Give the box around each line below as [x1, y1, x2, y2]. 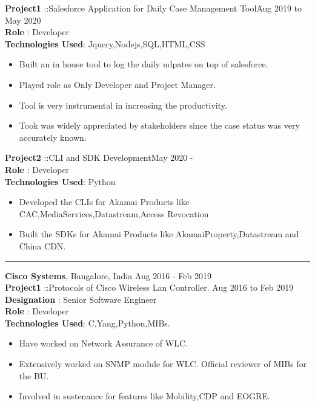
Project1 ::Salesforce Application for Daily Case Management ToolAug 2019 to [5, 2, 302, 14]
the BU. [19, 369, 49, 382]
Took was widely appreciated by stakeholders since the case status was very [19, 119, 300, 132]
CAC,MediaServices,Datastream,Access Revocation [19, 207, 209, 220]
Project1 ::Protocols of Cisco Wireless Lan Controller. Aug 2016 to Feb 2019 [5, 281, 294, 294]
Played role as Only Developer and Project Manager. [19, 78, 216, 90]
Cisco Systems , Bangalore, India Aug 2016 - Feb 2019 [5, 269, 211, 282]
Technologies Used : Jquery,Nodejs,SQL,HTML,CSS [5, 37, 205, 50]
